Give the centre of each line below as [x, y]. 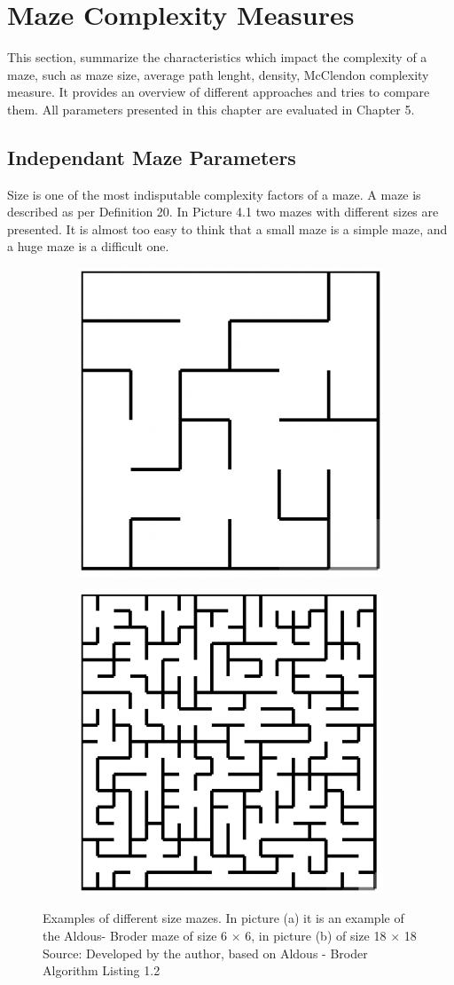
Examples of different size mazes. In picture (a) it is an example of [223, 918]
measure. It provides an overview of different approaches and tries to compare [219, 92]
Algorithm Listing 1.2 [102, 970]
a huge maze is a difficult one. [88, 246]
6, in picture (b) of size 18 [316, 936]
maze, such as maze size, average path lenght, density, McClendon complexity [218, 74]
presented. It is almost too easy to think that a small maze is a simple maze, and [227, 229]
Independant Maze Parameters [152, 157]
